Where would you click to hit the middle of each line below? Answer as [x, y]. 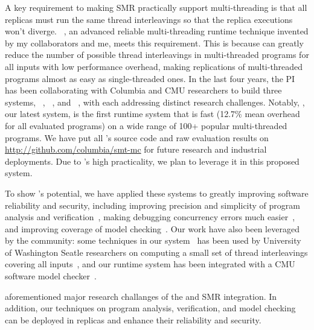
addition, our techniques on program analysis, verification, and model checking [150, 308]
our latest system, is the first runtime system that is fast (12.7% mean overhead [152, 114]
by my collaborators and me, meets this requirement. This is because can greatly [154, 43]
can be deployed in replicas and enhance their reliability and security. [133, 319]
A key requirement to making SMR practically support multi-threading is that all [156, 7]
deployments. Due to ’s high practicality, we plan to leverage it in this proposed [152, 161]
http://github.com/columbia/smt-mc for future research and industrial [136, 149]
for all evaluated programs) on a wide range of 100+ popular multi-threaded [146, 125]
